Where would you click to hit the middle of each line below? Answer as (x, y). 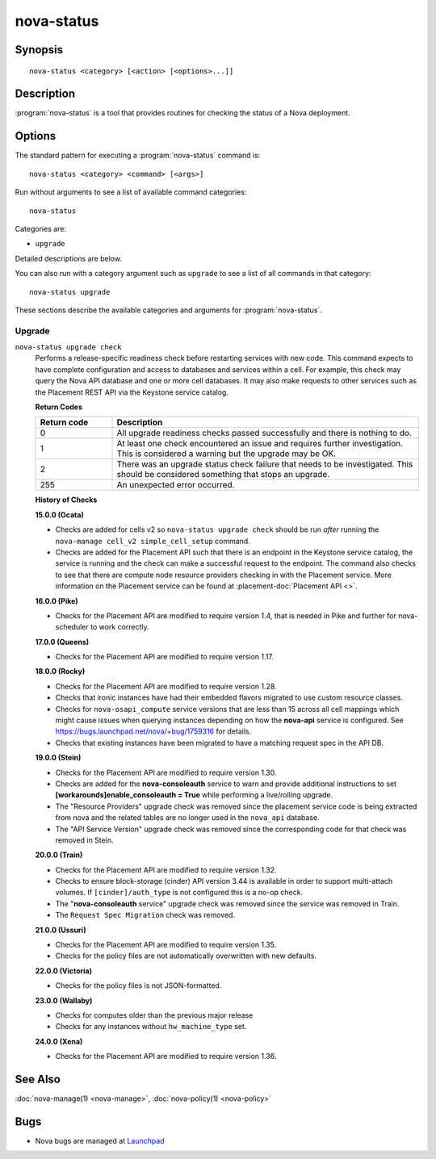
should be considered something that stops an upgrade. (223, 475)
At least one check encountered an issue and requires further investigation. (260, 444)
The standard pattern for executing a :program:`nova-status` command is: (138, 155)
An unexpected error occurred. (176, 485)
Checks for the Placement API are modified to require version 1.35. (166, 945)
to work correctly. (119, 627)
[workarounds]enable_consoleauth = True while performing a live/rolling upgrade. (194, 795)
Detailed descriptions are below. (69, 258)
